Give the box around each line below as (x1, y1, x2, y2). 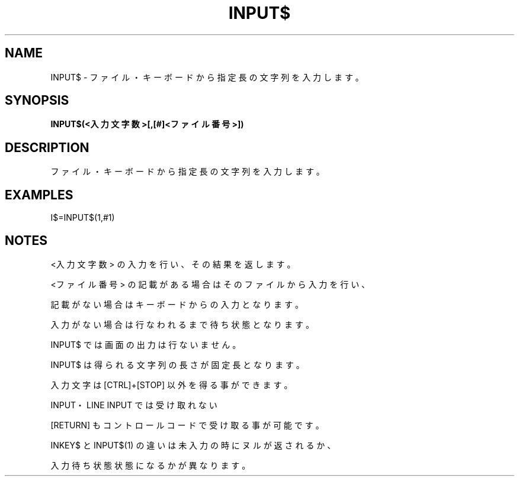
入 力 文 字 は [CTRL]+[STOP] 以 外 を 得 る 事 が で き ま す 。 (50, 379, 293, 390)
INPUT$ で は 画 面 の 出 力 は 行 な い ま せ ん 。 (50, 339, 241, 350)
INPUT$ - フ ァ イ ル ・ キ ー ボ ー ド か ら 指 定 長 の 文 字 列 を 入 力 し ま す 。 (50, 72, 364, 82)
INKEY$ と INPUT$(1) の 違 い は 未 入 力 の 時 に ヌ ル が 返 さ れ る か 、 (50, 440, 336, 450)
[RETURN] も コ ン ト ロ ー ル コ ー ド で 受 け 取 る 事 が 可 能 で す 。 (50, 419, 324, 430)
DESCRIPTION (5, 140, 89, 155)
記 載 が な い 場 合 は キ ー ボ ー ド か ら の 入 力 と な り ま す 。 (50, 299, 303, 309)
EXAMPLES (5, 187, 73, 202)
